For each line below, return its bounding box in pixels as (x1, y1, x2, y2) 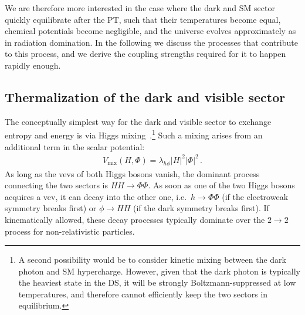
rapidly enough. (5, 59, 61, 71)
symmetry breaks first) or (5, 202, 97, 214)
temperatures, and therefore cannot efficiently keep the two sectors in (18, 287, 268, 300)
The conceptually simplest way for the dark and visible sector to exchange (5, 115, 272, 127)
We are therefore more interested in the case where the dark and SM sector (5, 2, 275, 13)
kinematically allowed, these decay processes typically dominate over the (5, 213, 265, 225)
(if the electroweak (222, 190, 289, 202)
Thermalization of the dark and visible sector (5, 87, 286, 106)
